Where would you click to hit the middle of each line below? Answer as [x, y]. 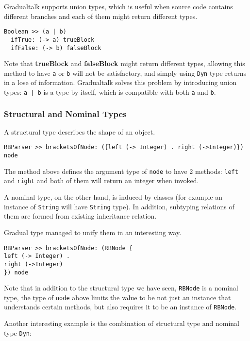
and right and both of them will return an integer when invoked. [101, 180]
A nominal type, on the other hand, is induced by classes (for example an [113, 197]
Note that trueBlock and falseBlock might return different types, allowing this [125, 63]
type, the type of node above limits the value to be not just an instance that [117, 297]
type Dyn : [18, 332]
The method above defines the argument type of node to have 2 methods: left [121, 171]
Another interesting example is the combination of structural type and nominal [122, 323]
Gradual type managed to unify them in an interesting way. [93, 232]
